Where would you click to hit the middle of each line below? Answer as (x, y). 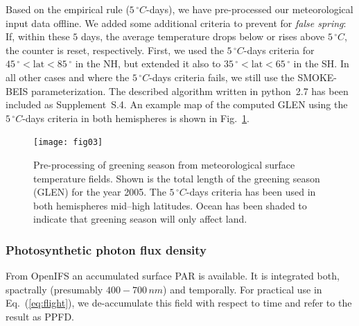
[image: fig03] (68, 143)
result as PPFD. (40, 316)
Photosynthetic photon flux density (106, 249)
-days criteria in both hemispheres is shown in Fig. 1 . (136, 118)
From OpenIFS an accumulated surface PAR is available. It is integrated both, (173, 276)
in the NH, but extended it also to (148, 63)
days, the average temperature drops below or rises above (203, 36)
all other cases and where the (68, 77)
